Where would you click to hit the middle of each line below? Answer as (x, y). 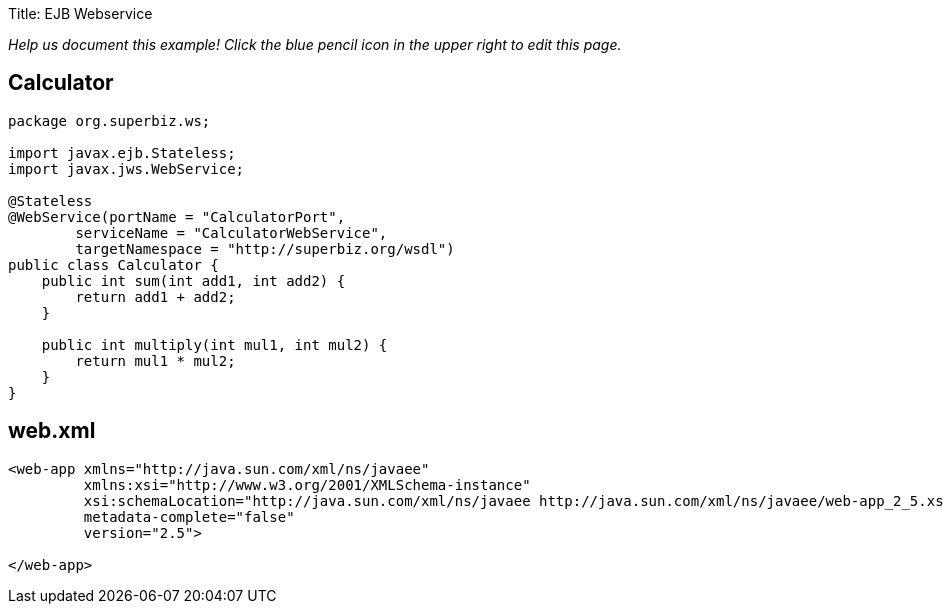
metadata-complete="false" (189, 516)
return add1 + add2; (155, 296)
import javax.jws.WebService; (126, 168)
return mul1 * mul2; (155, 360)
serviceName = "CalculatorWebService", (231, 232)
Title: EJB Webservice (80, 13)
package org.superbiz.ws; (109, 120)
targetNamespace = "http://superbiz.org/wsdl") (265, 248)
